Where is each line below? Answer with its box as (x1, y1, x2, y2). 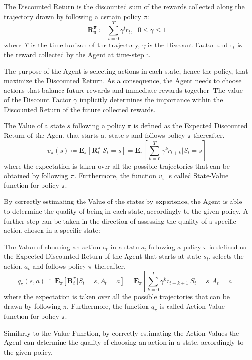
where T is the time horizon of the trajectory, (4, 40, 140, 50)
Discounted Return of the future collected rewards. (4, 104, 156, 114)
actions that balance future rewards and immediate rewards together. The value (4, 85, 243, 95)
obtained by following (4, 170, 68, 180)
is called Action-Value (159, 301, 225, 311)
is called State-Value (167, 170, 229, 180)
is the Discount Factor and (147, 40, 228, 50)
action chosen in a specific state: (4, 225, 100, 235)
